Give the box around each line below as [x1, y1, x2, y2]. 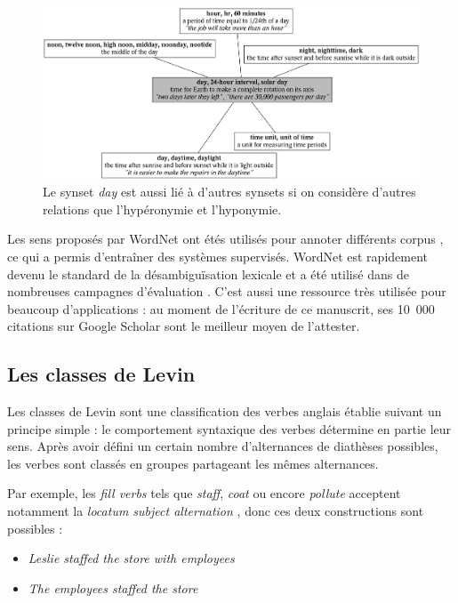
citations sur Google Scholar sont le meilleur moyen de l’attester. [7, 317, 360, 335]
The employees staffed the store [28, 578, 198, 597]
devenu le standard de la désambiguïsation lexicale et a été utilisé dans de [7, 264, 409, 283]
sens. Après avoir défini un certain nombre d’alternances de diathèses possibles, [7, 437, 438, 455]
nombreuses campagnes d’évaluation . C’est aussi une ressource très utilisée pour [7, 282, 446, 301]
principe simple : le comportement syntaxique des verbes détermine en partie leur [7, 419, 452, 438]
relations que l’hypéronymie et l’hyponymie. [43, 199, 282, 218]
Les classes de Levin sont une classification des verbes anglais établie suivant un [7, 402, 442, 421]
